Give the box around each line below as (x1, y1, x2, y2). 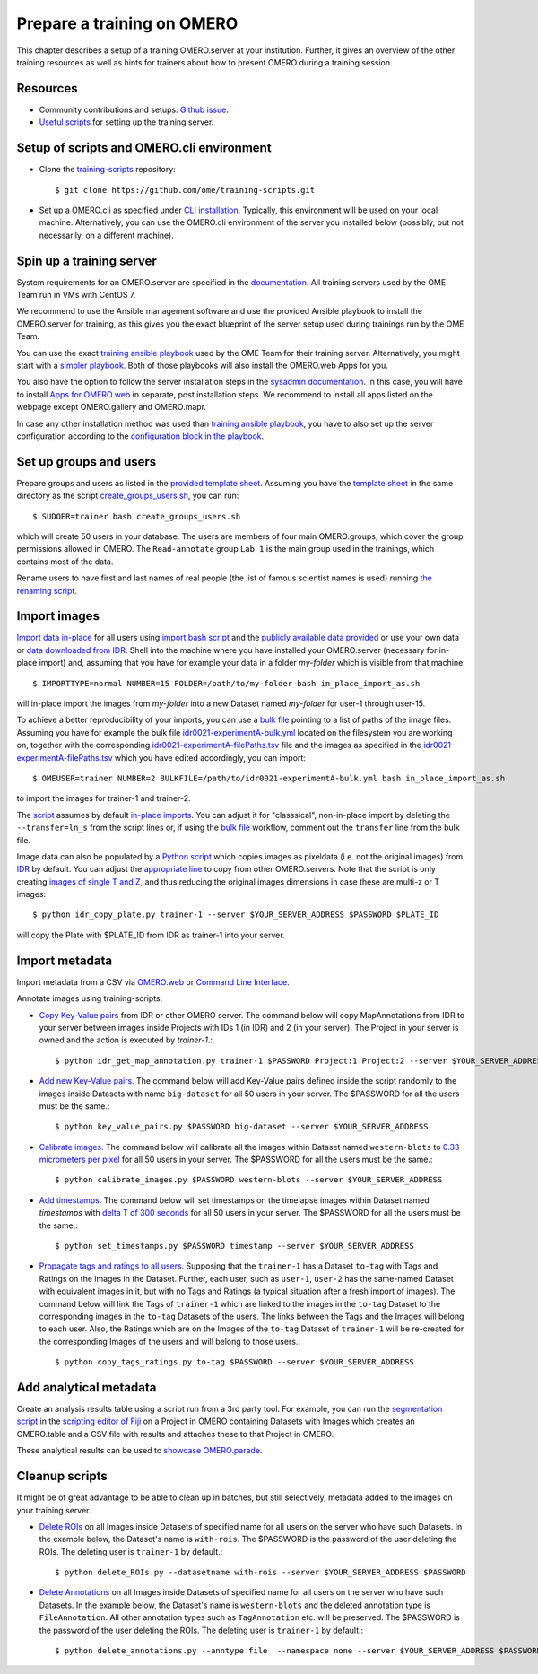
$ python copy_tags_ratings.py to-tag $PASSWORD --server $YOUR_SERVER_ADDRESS (55, 1357, 414, 1367)
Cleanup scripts (16, 1469, 108, 1484)
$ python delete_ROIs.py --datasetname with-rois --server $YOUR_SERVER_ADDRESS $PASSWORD (55, 1567, 466, 1578)
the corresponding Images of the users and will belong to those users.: (39, 1336, 300, 1347)
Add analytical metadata (16, 1380, 157, 1395)
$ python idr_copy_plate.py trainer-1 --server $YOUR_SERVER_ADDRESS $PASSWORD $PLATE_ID (32, 910, 439, 920)
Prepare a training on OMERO (16, 13, 239, 33)
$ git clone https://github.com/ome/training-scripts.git (55, 185, 316, 195)
